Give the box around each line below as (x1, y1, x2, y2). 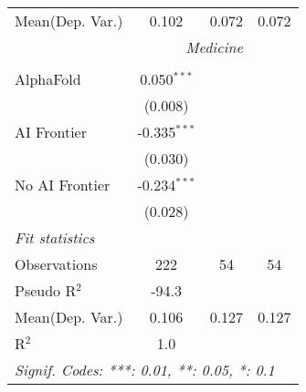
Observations (15, 253, 98, 274)
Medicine (185, 36, 243, 57)
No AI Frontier (15, 174, 111, 195)
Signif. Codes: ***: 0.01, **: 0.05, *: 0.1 (15, 359, 275, 380)
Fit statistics (15, 227, 95, 248)
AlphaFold (15, 68, 81, 89)
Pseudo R (15, 280, 77, 301)
